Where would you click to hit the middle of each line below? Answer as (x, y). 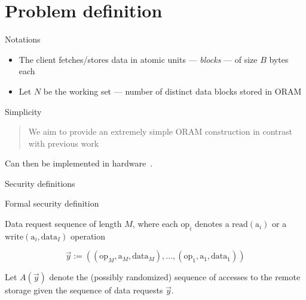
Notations (23, 39)
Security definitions (40, 183)
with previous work (64, 143)
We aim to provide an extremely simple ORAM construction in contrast (160, 131)
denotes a (212, 224)
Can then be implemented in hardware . (79, 163)
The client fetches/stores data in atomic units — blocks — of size (138, 59)
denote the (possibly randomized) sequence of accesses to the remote (175, 277)
